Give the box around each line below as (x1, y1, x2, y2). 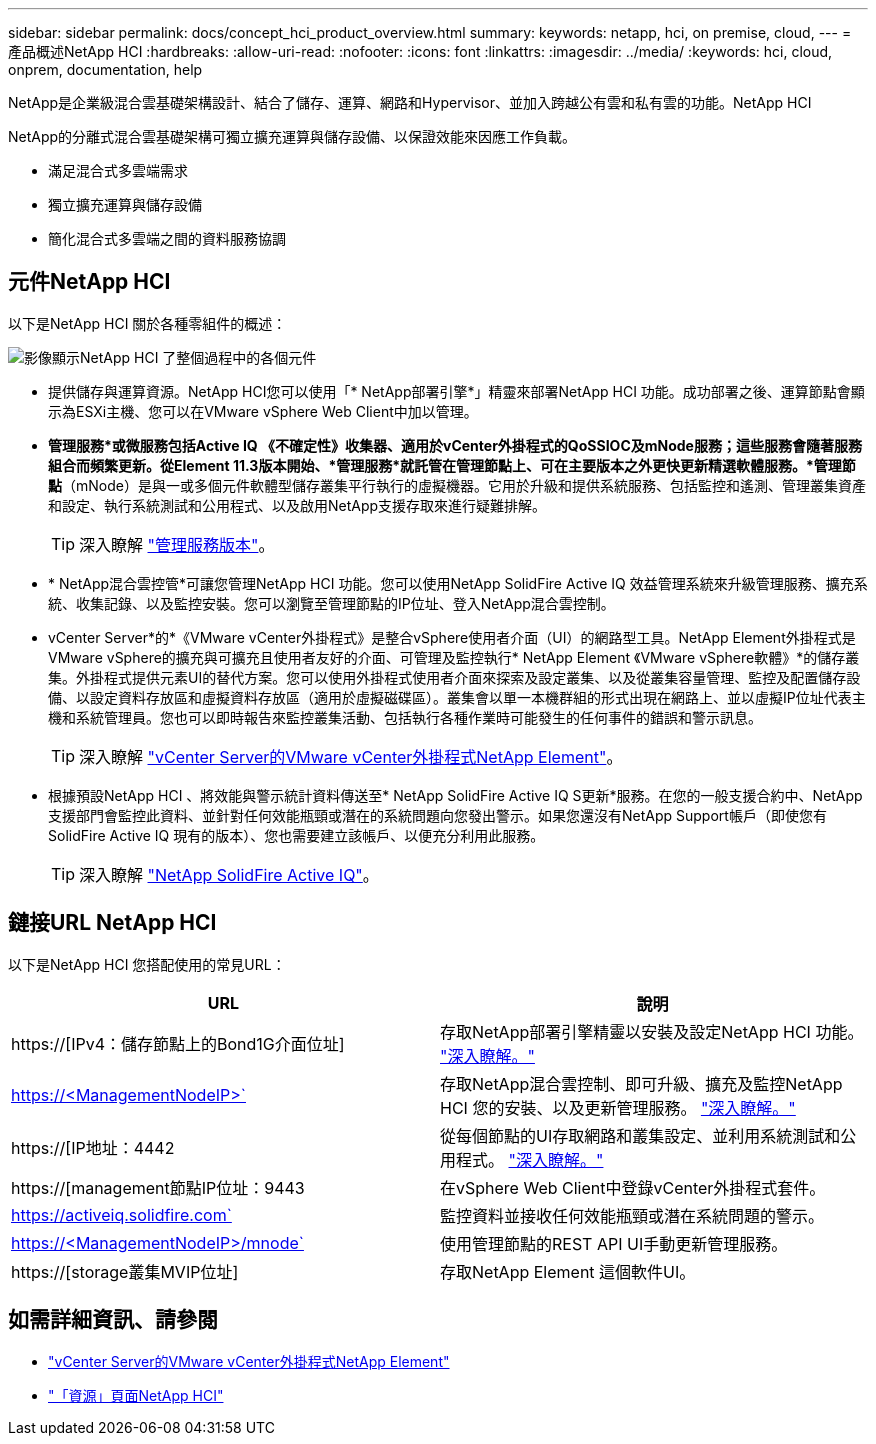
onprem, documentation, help (8, 61, 203, 78)
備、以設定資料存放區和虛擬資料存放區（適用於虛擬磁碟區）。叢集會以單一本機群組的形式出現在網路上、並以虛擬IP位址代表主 (48, 688, 866, 706)
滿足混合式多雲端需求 (48, 162, 188, 179)
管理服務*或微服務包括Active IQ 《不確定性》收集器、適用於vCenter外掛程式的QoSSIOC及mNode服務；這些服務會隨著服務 (48, 436, 862, 454)
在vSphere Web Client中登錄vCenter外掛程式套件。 (440, 1177, 826, 1198)
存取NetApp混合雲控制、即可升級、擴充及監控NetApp (440, 1073, 843, 1094)
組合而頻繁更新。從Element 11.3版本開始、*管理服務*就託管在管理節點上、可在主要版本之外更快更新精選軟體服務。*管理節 (48, 456, 856, 474)
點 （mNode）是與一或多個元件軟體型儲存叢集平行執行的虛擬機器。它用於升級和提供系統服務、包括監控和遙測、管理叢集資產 (48, 476, 866, 494)
